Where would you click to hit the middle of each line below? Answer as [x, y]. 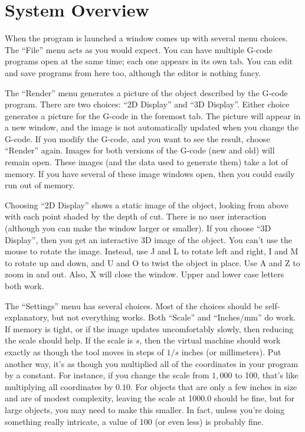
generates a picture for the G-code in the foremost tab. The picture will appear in [153, 115]
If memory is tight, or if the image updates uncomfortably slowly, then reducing [149, 328]
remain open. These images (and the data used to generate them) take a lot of [147, 162]
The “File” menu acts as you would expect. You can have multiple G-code [139, 49]
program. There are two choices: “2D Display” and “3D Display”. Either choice [147, 104]
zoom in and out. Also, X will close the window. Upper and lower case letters [145, 274]
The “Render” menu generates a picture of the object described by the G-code [146, 92]
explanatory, [27, 317]
